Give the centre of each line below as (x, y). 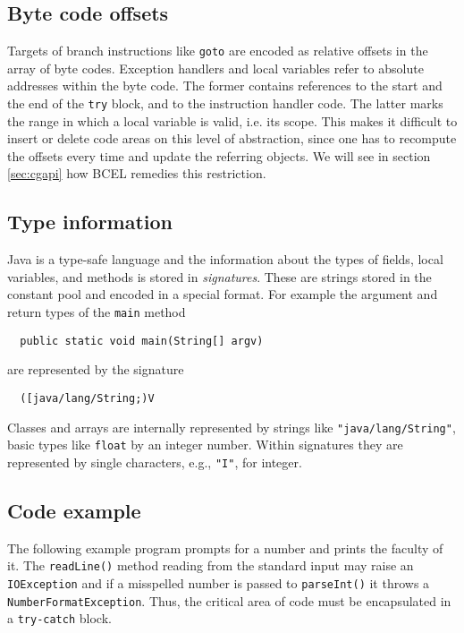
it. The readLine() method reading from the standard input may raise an (211, 565)
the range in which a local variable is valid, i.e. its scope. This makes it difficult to (232, 120)
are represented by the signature (96, 369)
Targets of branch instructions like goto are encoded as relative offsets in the (218, 51)
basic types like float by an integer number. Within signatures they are (205, 445)
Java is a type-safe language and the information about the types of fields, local (225, 259)
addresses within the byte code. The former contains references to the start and (225, 86)
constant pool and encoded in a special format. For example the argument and (223, 294)
